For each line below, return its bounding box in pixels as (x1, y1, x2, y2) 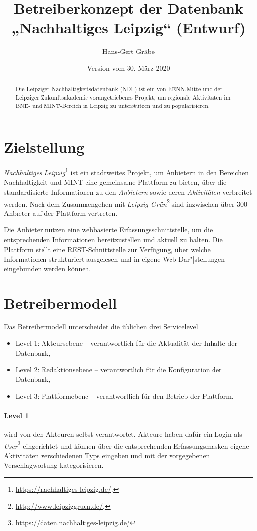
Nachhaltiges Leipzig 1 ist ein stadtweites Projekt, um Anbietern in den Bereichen (4, 166, 249, 177)
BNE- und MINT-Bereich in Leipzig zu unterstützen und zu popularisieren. (15, 101, 210, 109)
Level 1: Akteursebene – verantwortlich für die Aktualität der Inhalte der (15, 338, 237, 348)
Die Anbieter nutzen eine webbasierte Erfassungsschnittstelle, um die (4, 224, 213, 235)
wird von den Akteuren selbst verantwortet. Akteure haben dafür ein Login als (4, 428, 242, 439)
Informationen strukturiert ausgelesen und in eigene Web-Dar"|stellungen (4, 254, 225, 264)
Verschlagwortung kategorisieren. (4, 460, 104, 470)
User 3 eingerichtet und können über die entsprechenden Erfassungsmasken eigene (4, 439, 249, 451)
